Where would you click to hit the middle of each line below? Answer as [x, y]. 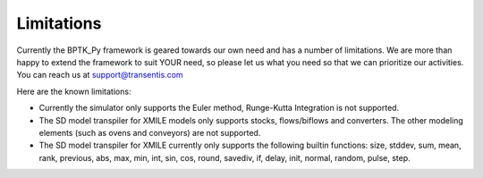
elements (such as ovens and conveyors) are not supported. [150, 132]
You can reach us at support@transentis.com [100, 75]
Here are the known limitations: [74, 91]
